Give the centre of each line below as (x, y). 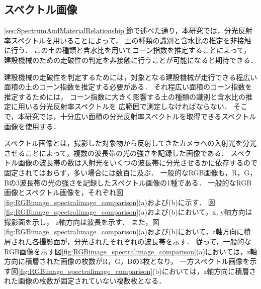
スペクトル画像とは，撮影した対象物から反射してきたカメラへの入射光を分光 (130, 143)
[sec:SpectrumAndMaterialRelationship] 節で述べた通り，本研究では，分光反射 (128, 30)
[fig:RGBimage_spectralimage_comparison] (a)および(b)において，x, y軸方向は (128, 212)
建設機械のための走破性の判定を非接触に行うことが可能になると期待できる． (131, 60)
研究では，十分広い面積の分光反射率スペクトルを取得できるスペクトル (141, 116)
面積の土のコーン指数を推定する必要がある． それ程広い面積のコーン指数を (128, 87)
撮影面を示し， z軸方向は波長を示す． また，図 (82, 221)
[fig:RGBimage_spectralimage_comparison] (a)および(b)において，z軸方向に (124, 231)
